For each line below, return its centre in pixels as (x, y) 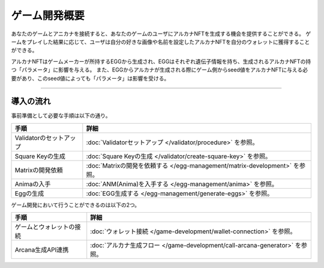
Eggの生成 (29, 193)
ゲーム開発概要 (48, 16)
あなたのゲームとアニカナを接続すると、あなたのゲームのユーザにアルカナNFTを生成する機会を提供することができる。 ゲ (161, 34)
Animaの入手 (33, 184)
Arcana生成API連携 (42, 250)
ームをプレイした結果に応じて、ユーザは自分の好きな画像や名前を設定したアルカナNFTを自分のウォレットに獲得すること (160, 41)
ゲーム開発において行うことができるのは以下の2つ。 (76, 205)
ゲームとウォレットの (45, 227)
